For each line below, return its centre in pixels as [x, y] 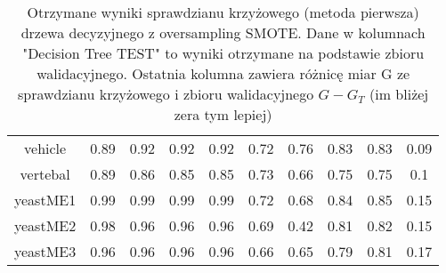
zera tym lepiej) [223, 114]
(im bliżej [399, 94]
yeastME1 [45, 200]
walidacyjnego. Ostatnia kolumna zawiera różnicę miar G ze [223, 73]
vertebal [45, 174]
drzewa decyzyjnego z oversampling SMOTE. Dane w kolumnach [223, 32]
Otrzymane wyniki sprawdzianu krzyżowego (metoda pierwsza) [223, 12]
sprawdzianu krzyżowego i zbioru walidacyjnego [166, 94]
